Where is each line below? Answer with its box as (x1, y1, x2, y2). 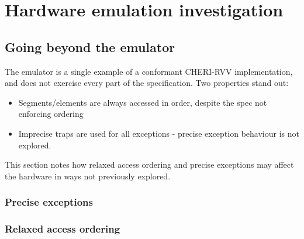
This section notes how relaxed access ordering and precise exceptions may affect (5, 158, 294, 171)
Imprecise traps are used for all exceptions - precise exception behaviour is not (18, 127, 299, 139)
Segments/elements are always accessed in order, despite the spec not (18, 96, 267, 108)
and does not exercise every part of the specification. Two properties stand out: (5, 77, 289, 89)
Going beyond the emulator (5, 37, 175, 56)
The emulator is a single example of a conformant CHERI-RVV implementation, (5, 65, 293, 77)
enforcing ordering (18, 108, 84, 120)
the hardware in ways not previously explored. (5, 169, 171, 182)
